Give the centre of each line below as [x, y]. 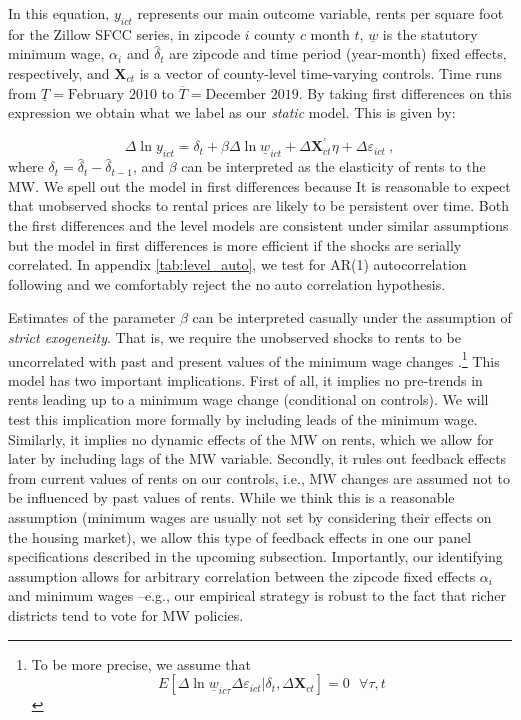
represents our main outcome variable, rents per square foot [320, 13]
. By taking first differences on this [405, 92]
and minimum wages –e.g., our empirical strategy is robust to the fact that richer [257, 595]
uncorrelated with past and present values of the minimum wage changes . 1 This [254, 359]
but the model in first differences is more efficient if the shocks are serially [235, 244]
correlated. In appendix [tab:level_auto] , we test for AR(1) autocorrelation [237, 264]
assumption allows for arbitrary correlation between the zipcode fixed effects [242, 575]
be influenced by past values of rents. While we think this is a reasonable [231, 497]
